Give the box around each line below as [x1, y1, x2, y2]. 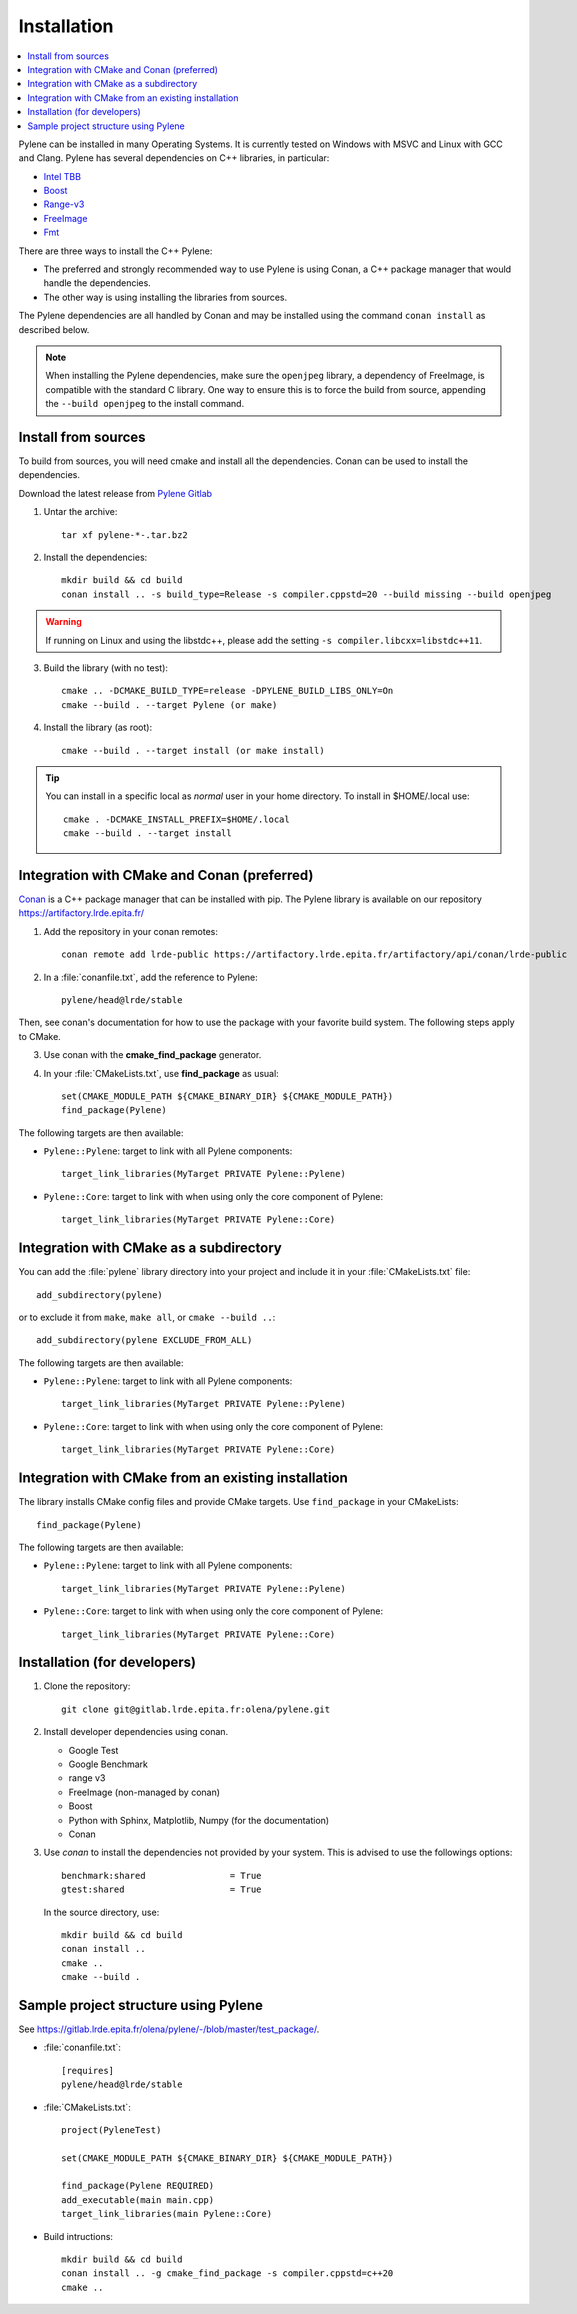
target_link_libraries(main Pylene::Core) [61, 2208, 273, 2220]
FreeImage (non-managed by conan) [68, 1786, 220, 1798]
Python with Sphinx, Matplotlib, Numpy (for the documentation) [68, 1814, 330, 1826]
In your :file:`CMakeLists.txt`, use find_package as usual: [43, 1067, 279, 1079]
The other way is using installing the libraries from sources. [43, 291, 288, 303]
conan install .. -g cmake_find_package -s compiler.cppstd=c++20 [61, 2268, 394, 2279]
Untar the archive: [43, 506, 118, 518]
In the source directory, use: [43, 1906, 160, 1918]
